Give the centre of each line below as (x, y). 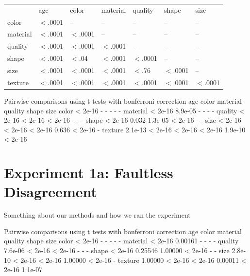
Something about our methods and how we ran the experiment (97, 215)
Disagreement (50, 192)
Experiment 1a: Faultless (89, 173)
